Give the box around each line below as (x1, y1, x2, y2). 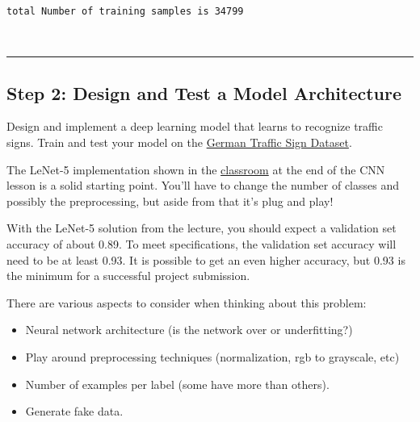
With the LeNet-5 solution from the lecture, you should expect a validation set (6, 219, 397, 236)
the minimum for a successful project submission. (6, 267, 250, 284)
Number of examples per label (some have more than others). (25, 375, 330, 392)
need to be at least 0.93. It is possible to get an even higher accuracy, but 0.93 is (6, 251, 405, 268)
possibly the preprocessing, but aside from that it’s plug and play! (6, 192, 334, 209)
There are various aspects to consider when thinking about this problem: (6, 294, 367, 311)
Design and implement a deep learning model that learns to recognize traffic (6, 118, 383, 135)
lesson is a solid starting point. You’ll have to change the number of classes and (6, 177, 400, 194)
